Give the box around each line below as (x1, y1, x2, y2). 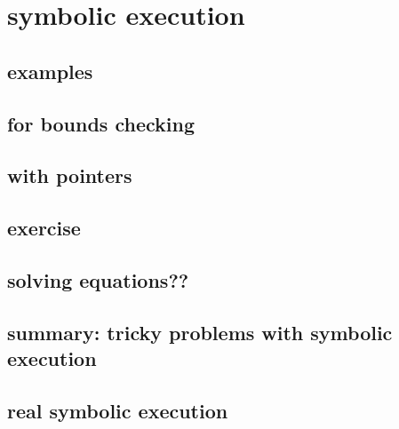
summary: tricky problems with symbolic (7, 318, 393, 346)
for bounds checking (7, 109, 195, 137)
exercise (7, 214, 81, 242)
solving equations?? (7, 266, 189, 293)
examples (7, 57, 93, 84)
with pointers (7, 162, 132, 189)
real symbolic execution (7, 396, 228, 424)
